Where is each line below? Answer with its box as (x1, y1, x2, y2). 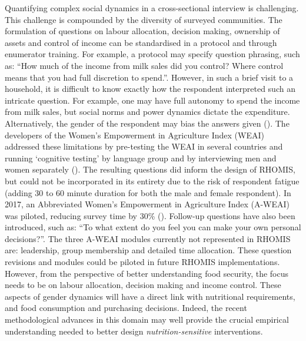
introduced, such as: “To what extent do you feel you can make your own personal (5, 221, 301, 233)
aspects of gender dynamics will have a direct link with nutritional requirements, (5, 290, 295, 302)
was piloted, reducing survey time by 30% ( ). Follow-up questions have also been (5, 209, 295, 221)
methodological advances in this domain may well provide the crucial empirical (5, 313, 289, 326)
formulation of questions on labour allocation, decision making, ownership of (5, 25, 280, 37)
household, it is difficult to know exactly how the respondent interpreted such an (5, 82, 295, 95)
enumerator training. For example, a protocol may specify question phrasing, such (5, 48, 300, 60)
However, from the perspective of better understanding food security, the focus (5, 267, 289, 279)
